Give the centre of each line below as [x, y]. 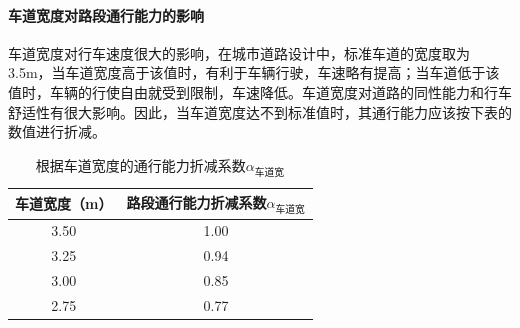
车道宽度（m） [64, 203]
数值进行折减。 [57, 131]
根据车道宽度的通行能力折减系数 [140, 164]
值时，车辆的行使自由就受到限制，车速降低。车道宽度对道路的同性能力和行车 [260, 91]
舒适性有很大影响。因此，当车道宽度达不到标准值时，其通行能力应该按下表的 [260, 111]
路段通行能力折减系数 [196, 201]
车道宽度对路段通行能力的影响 [106, 14]
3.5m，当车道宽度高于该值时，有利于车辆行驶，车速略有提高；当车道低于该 [254, 72]
